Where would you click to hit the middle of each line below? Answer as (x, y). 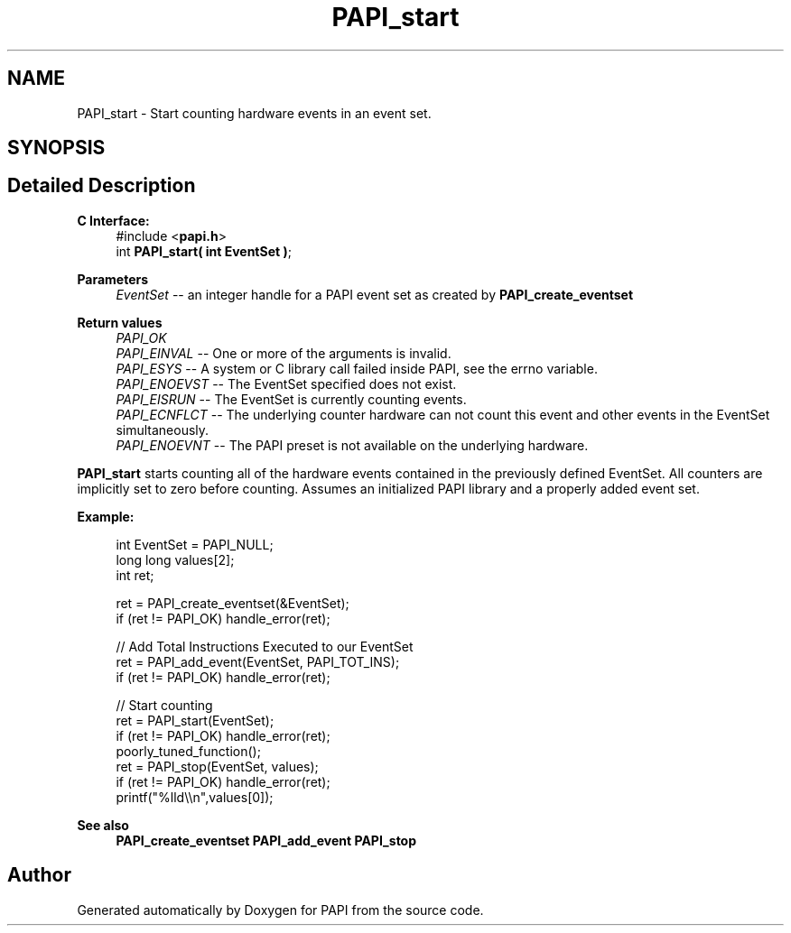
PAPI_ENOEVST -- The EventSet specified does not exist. (286, 383)
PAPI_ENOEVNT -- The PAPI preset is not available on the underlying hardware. (352, 445)
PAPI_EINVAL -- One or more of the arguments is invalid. (284, 353)
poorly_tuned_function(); (188, 751)
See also (103, 825)
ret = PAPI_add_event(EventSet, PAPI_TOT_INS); (258, 661)
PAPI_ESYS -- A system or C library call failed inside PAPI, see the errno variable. (357, 368)
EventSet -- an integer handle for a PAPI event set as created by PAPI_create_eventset (375, 294)
